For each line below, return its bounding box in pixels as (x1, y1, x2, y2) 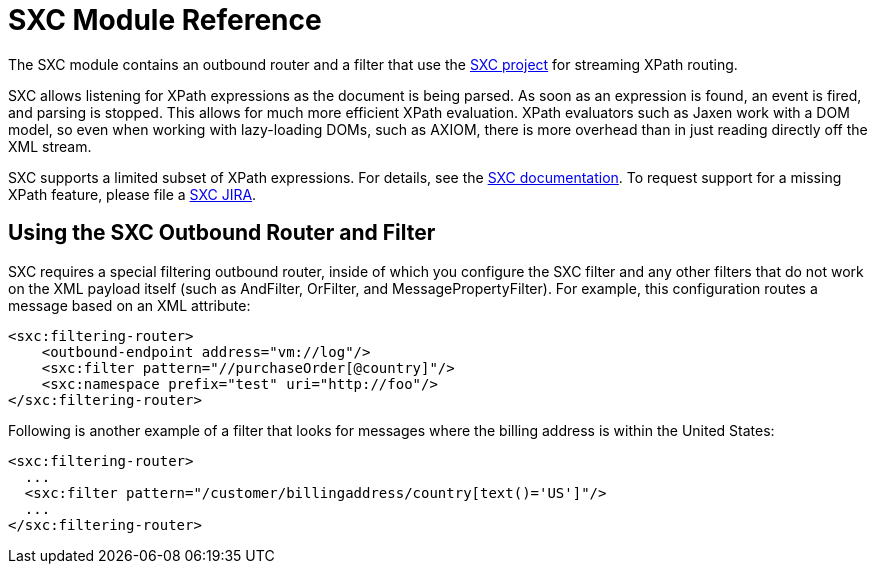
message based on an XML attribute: (8, 296, 251, 314)
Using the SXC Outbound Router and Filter (8, 220, 436, 246)
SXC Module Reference (8, 3, 322, 37)
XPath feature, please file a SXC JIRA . (8, 185, 257, 203)
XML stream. (8, 137, 92, 155)
